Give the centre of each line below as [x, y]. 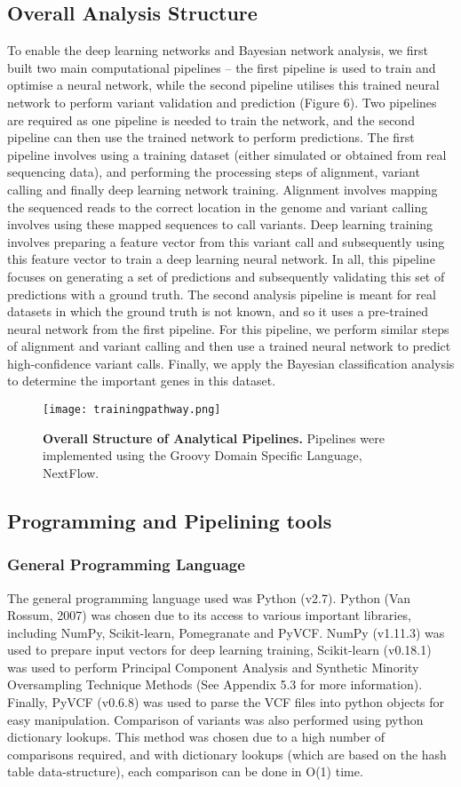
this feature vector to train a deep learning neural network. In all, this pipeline [221, 259]
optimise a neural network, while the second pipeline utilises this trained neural [223, 85]
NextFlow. [71, 472]
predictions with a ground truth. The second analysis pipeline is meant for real [222, 294]
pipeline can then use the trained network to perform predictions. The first [211, 137]
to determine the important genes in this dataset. [142, 381]
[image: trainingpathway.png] [132, 410]
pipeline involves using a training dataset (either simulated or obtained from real [227, 154]
